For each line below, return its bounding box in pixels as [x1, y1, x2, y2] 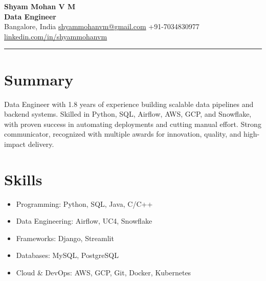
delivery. [28, 138, 54, 149]
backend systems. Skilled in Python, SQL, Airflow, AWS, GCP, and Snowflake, [4, 109, 252, 119]
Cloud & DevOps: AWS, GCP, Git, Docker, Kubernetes [16, 267, 191, 277]
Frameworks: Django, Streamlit [16, 232, 114, 243]
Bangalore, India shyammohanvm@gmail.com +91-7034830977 [4, 21, 199, 32]
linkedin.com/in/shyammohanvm [4, 31, 107, 41]
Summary [4, 69, 74, 90]
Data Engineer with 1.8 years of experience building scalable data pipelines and [4, 98, 254, 109]
